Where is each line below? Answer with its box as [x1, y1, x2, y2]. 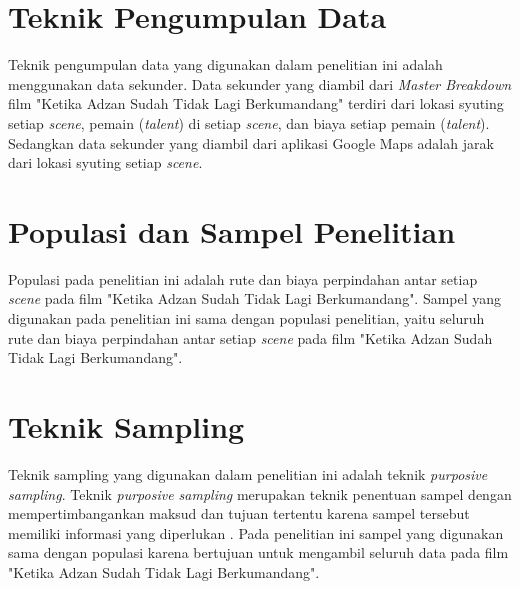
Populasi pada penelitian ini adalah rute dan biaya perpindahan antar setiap [8, 268, 478, 289]
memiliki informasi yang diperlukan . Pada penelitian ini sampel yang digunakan [8, 522, 504, 543]
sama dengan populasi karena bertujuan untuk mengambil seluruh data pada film [8, 542, 509, 563]
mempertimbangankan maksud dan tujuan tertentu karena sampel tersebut [8, 503, 470, 524]
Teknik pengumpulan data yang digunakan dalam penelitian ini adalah [8, 54, 443, 75]
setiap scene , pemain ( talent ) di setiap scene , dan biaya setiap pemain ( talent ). [8, 112, 490, 133]
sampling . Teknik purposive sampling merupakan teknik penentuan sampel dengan [8, 483, 512, 504]
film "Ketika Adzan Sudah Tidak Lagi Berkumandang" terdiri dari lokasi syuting [8, 93, 504, 114]
